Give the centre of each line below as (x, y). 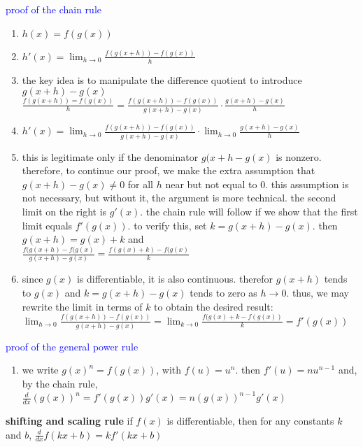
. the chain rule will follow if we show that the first (249, 211)
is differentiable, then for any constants (250, 420)
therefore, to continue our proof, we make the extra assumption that (169, 170)
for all (141, 184)
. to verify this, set (167, 225)
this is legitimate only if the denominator (110, 156)
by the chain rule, (60, 384)
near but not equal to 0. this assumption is (257, 184)
